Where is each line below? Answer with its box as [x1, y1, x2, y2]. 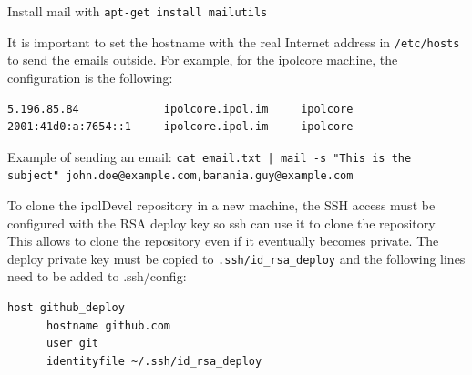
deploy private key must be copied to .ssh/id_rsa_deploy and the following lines [7, 248, 466, 268]
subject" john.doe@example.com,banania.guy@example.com [7, 169, 354, 183]
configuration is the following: [7, 67, 173, 86]
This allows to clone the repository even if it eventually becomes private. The [7, 231, 439, 250]
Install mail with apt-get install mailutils [7, 2, 268, 20]
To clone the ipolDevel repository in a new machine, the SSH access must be [7, 196, 436, 214]
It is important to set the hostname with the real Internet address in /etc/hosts [7, 32, 460, 51]
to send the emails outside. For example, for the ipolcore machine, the [7, 50, 398, 69]
